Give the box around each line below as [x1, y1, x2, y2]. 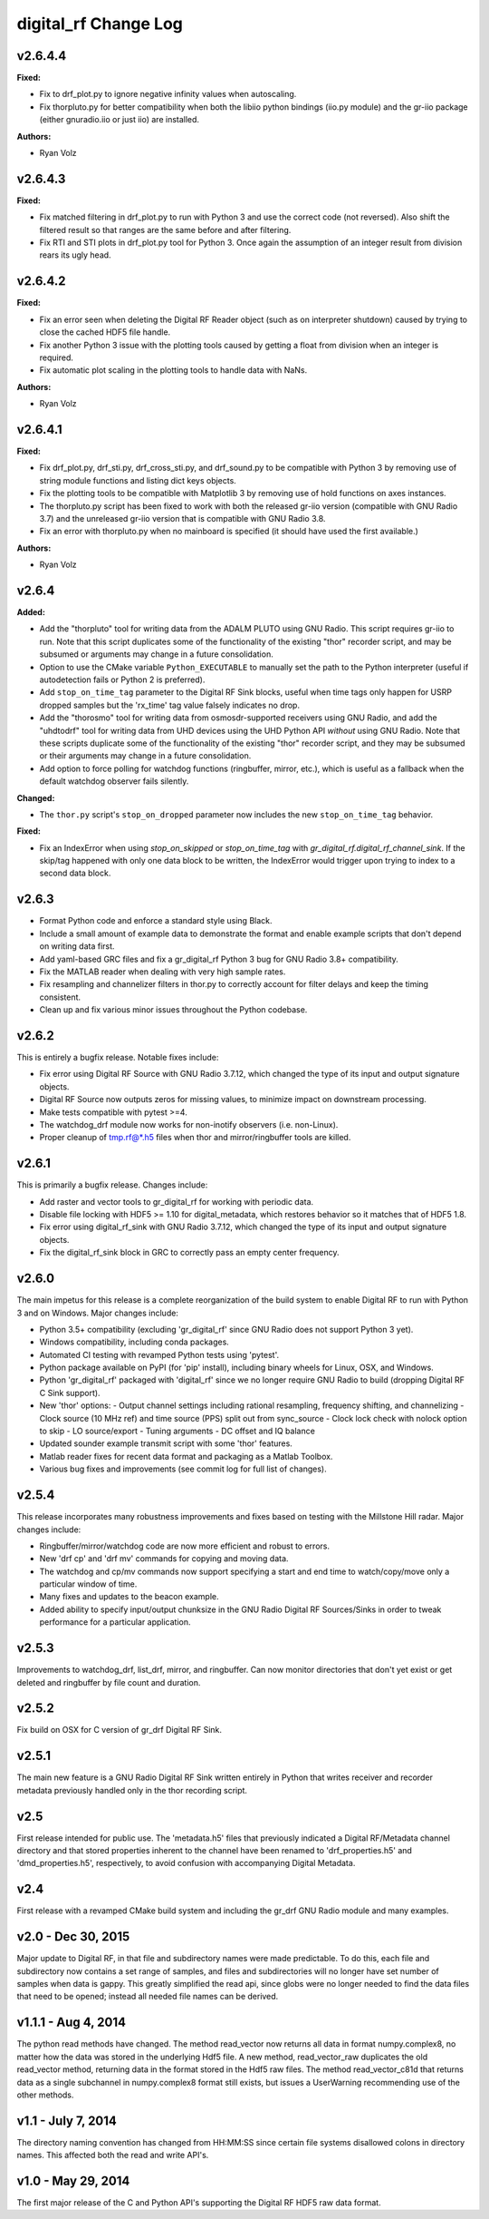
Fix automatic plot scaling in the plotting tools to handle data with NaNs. [39, 365, 308, 376]
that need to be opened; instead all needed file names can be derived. [16, 1991, 279, 2002]
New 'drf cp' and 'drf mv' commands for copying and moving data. [39, 1553, 289, 1564]
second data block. [39, 867, 111, 879]
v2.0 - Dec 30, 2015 [16, 1929, 130, 1945]
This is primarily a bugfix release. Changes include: [16, 1179, 208, 1190]
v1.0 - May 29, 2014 [16, 2174, 130, 2188]
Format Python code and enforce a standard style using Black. [39, 915, 273, 926]
